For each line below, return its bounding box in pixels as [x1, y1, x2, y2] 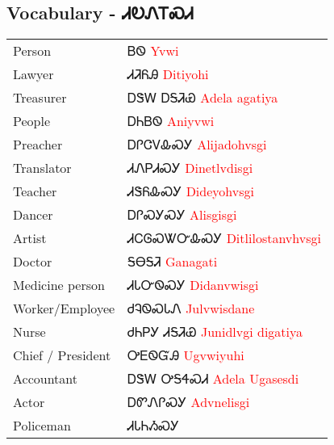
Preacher [13, 135, 63, 154]
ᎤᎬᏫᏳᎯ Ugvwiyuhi [127, 346, 244, 365]
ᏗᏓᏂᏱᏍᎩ [127, 416, 180, 435]
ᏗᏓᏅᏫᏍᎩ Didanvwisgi [127, 275, 259, 295]
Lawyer [13, 65, 54, 84]
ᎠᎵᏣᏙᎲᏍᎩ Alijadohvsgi [127, 135, 267, 154]
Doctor [13, 252, 52, 271]
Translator [13, 158, 72, 178]
